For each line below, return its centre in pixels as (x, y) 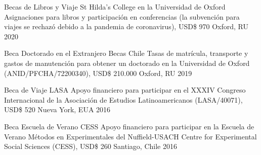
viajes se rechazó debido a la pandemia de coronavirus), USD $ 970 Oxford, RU (126, 26)
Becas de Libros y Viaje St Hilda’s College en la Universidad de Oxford (115, 7)
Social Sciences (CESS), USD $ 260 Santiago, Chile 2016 (91, 146)
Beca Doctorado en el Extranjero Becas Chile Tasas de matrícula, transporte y (126, 53)
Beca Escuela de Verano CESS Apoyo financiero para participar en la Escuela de (129, 126)
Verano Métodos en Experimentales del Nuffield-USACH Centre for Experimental (130, 136)
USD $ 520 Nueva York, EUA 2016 (57, 109)
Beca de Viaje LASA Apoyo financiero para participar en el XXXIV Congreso (125, 90)
